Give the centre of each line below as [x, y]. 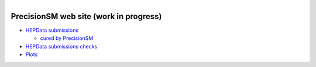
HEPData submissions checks [61, 46]
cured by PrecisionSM [67, 38]
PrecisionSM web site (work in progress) [86, 16]
